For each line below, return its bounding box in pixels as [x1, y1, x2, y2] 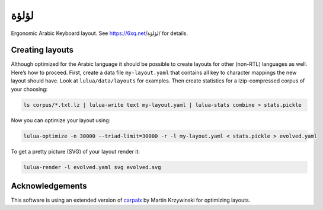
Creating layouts [11, 45, 74, 55]
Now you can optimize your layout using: [11, 116, 111, 124]
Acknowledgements [11, 181, 87, 191]
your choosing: [11, 85, 48, 93]
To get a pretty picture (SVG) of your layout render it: [11, 148, 140, 155]
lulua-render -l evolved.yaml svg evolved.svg [23, 164, 161, 170]
